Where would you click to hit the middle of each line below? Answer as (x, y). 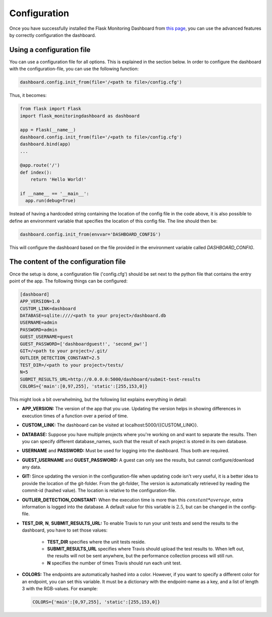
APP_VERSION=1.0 (40, 301)
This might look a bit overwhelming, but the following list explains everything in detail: (98, 399)
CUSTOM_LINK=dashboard (48, 308)
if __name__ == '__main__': (54, 194)
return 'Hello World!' (58, 180)
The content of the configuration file (67, 262)
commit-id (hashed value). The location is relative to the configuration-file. (99, 491)
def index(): (36, 172)
